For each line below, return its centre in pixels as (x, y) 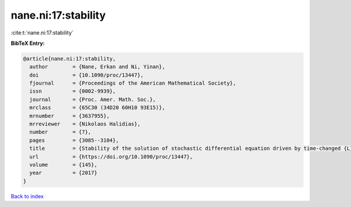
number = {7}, (61, 132)
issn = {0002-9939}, (73, 91)
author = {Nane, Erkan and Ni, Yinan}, (97, 67)
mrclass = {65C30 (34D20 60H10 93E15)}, (97, 108)
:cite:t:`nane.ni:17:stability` (42, 33)
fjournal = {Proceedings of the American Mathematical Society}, (133, 83)
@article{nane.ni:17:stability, (70, 59)
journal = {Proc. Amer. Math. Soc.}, (93, 99)
